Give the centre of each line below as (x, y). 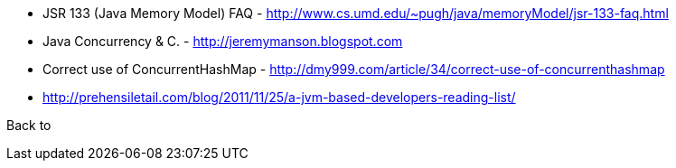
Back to (29, 125)
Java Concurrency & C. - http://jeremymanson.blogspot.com (223, 41)
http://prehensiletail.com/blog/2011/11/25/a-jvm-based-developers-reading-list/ (279, 97)
